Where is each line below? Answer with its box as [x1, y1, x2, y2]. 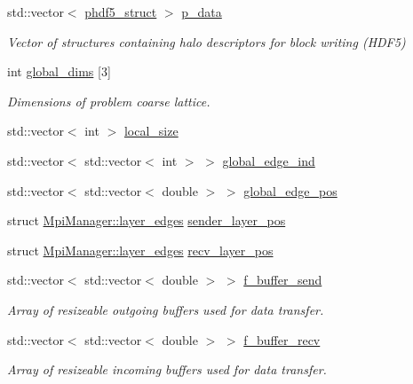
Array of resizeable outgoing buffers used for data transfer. [7, 300, 324, 318]
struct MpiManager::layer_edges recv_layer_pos [7, 240, 274, 259]
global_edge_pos [243, 181, 338, 200]
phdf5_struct [84, 3, 157, 20]
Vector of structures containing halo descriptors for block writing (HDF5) [7, 32, 406, 51]
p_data [181, 3, 222, 20]
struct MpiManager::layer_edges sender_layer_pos [7, 211, 286, 230]
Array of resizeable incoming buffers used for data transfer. [7, 360, 327, 379]
